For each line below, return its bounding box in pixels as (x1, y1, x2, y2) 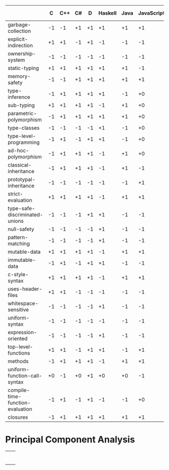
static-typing (8, 65, 39, 71)
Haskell (98, 10, 117, 17)
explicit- (8, 36, 28, 42)
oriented (8, 335, 28, 342)
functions (8, 350, 30, 356)
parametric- (8, 110, 37, 117)
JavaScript (138, 10, 165, 17)
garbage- (8, 21, 31, 28)
